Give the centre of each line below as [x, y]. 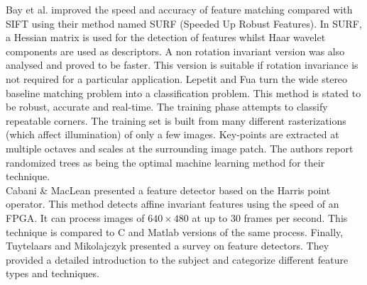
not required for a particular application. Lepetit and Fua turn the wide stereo [177, 78]
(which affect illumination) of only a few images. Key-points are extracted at [172, 134]
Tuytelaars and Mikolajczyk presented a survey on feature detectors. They [168, 246]
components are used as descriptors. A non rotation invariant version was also [175, 51]
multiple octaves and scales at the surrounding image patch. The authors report [180, 148]
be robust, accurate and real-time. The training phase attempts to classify [167, 107]
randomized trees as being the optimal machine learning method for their [165, 162]
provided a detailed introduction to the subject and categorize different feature [177, 259]
